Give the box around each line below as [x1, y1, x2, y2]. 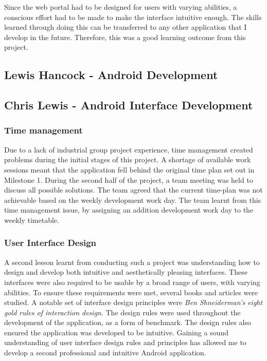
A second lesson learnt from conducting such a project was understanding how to [4, 256, 260, 267]
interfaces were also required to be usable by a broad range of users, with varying [4, 276, 260, 287]
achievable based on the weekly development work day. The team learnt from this [4, 194, 261, 205]
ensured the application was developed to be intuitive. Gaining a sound [4, 327, 228, 337]
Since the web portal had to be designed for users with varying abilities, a [4, 2, 237, 12]
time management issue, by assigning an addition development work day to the [4, 204, 254, 215]
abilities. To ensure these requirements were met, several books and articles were [4, 287, 258, 297]
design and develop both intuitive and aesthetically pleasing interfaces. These [4, 267, 247, 277]
